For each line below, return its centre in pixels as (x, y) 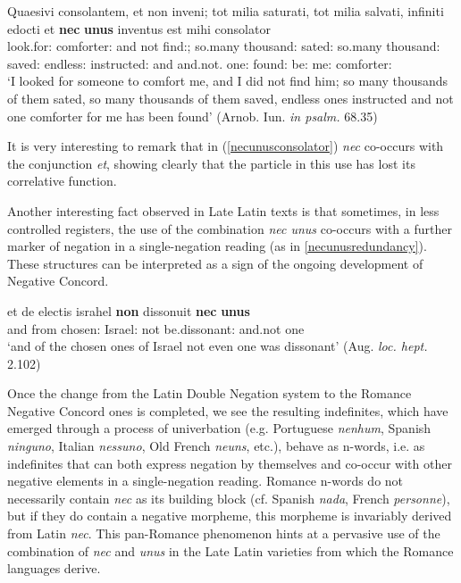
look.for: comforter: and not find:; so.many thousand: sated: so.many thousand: (224, 46)
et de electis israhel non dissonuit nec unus (129, 310)
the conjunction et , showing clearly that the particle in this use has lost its (211, 163)
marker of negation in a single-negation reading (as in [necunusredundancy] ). (217, 246)
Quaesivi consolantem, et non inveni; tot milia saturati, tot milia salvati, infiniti (226, 11)
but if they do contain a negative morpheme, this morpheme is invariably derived (230, 516)
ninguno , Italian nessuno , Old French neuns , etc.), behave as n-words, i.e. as (216, 446)
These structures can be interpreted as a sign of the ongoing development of (215, 263)
